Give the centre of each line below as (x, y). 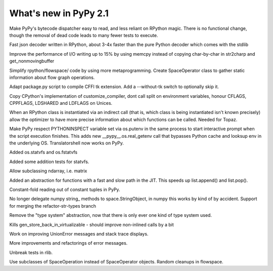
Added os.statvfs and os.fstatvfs (43, 152)
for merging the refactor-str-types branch (53, 206)
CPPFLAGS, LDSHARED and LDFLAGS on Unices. (61, 103)
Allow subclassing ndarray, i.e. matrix (48, 171)
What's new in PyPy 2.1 (59, 13)
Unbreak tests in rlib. (31, 252)
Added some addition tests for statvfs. (49, 162)
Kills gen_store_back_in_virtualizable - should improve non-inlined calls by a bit (92, 224)
